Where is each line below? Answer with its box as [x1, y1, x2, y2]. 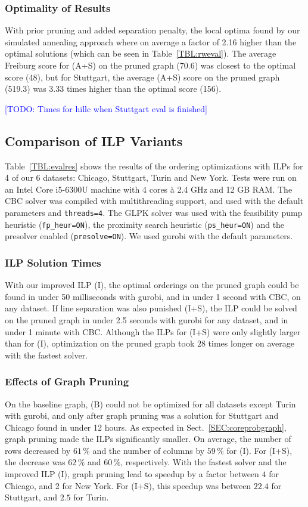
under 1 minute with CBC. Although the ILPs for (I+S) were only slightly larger [5, 325, 301, 338]
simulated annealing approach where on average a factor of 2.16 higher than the [5, 35, 297, 48]
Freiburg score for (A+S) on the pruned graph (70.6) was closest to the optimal [5, 59, 296, 71]
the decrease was [5, 456, 66, 468]
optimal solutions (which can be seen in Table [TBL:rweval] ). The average [5, 47, 276, 60]
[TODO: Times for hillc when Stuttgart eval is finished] [5, 102, 208, 115]
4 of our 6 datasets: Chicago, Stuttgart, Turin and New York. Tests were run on [5, 171, 297, 184]
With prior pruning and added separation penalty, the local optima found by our [5, 24, 300, 36]
